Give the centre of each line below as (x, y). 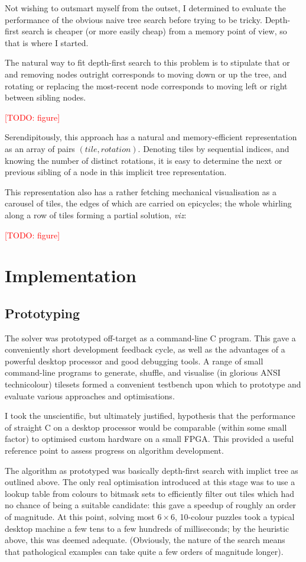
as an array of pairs (40, 148)
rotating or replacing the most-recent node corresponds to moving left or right (146, 85)
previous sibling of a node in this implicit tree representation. (116, 172)
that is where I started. (47, 42)
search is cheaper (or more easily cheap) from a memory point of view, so (154, 31)
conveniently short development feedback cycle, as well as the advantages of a (145, 349)
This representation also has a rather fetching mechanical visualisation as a (141, 191)
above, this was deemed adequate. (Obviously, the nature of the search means (145, 540)
